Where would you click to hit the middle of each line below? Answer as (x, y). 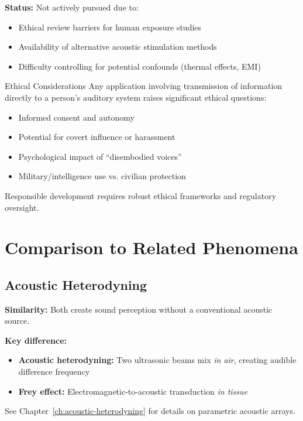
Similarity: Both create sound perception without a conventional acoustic (139, 309)
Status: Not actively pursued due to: (72, 7)
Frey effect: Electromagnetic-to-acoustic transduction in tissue (133, 391)
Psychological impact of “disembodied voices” (100, 156)
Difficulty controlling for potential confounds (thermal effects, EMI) (140, 66)
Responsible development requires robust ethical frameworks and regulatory (141, 195)
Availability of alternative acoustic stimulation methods (118, 47)
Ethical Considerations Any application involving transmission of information (144, 86)
